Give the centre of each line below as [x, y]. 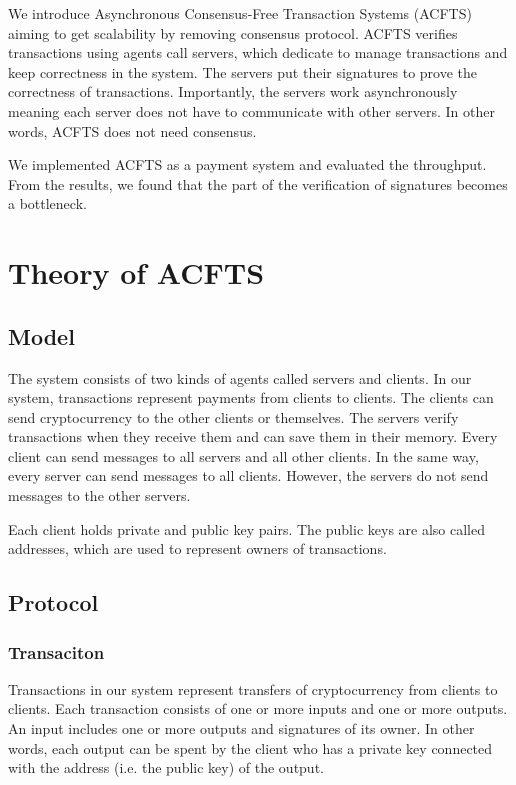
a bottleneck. [47, 203]
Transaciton [56, 651]
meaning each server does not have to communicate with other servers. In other [251, 110]
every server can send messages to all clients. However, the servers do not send [248, 475]
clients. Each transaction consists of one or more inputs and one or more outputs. [258, 708]
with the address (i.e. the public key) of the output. [166, 767]
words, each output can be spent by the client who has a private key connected [250, 747]
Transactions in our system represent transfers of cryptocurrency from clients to [253, 688]
